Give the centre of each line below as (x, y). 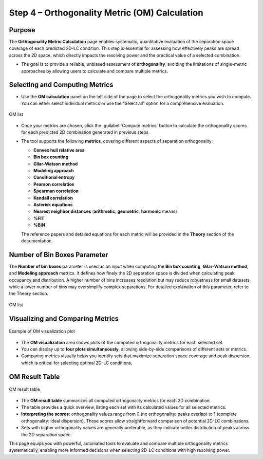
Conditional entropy (54, 177)
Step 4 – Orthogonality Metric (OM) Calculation (106, 13)
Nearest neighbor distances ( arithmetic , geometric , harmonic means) (105, 211)
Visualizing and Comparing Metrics (64, 319)
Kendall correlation (53, 198)
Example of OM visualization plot (42, 331)
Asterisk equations (53, 205)
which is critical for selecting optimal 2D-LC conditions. (77, 363)
